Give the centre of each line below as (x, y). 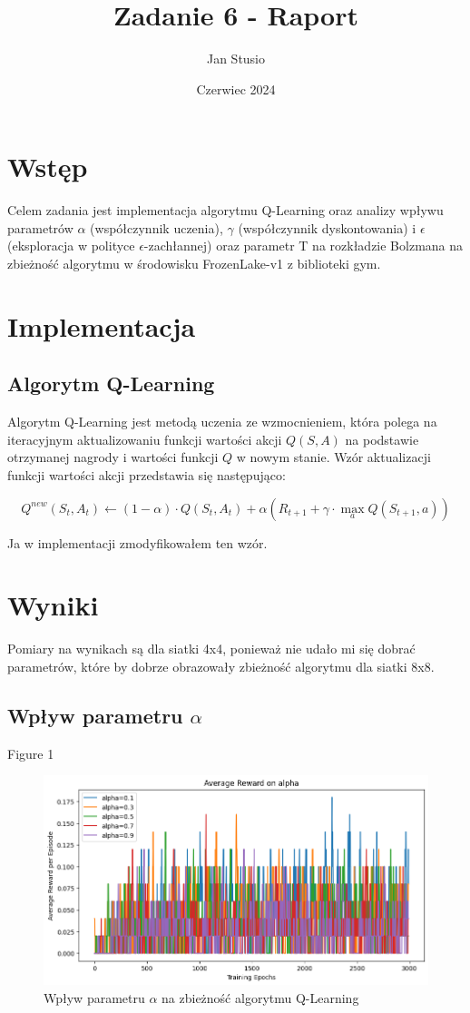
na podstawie (382, 439)
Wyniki (53, 605)
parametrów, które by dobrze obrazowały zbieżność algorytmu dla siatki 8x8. (221, 666)
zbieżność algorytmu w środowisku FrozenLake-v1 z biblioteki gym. (194, 264)
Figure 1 (31, 753)
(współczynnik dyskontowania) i (327, 227)
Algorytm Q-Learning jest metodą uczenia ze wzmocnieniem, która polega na (222, 422)
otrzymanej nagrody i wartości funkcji (113, 457)
